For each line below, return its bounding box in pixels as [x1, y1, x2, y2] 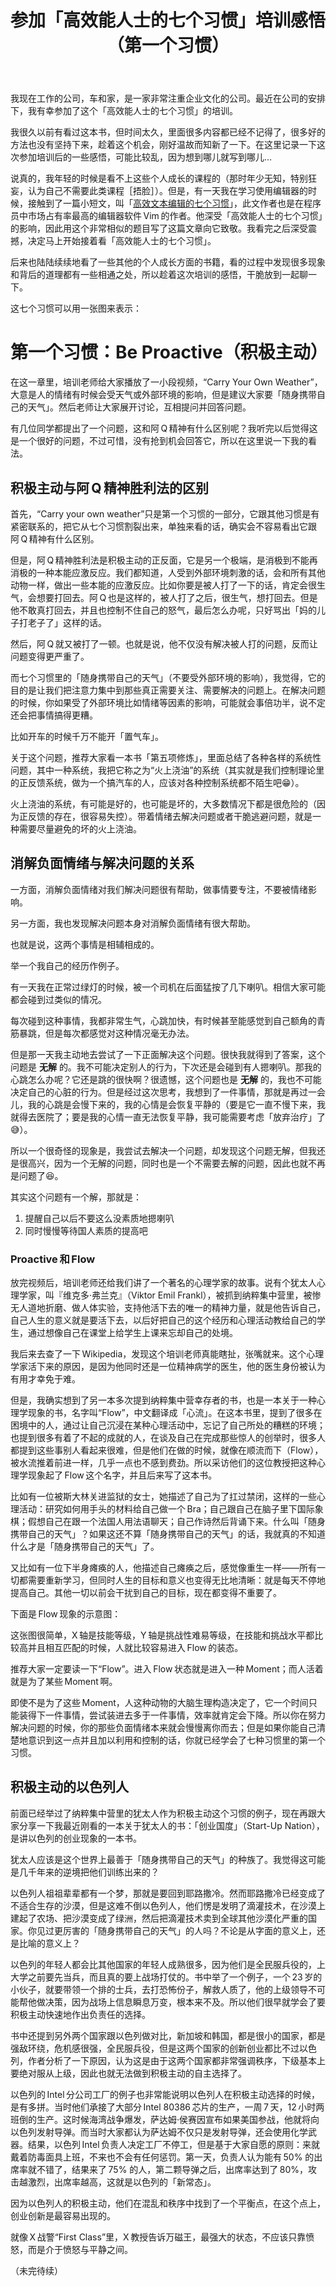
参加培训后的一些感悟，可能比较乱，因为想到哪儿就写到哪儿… [18, 151, 273, 163]
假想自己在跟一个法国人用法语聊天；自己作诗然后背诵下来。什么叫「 [27, 1516, 308, 1528]
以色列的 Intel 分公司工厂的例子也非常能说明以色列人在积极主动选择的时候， [10, 2088, 321, 2100]
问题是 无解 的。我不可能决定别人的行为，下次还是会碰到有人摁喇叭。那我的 [10, 1061, 322, 1073]
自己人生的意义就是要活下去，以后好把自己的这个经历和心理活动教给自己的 [10, 1314, 317, 1326]
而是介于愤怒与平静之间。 [27, 2243, 133, 2255]
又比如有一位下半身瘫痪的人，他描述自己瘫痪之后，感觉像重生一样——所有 [10, 1562, 317, 1574]
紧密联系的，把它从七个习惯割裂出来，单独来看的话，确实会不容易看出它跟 [10, 520, 317, 532]
